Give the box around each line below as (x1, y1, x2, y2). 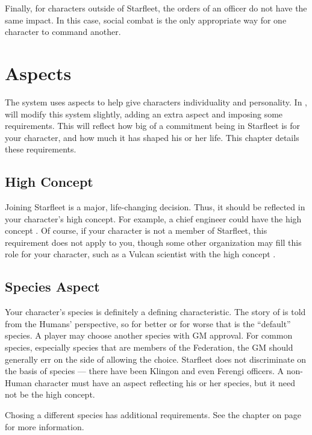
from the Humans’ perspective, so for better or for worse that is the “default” (5, 317, 291, 330)
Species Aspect (5, 277, 100, 296)
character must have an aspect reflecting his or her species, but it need (34, 376, 295, 389)
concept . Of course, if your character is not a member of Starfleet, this (5, 224, 267, 237)
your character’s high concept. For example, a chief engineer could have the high (5, 212, 302, 225)
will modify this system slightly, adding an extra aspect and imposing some (5, 107, 283, 120)
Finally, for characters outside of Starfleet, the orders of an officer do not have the (5, 2, 307, 14)
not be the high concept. (5, 388, 95, 401)
